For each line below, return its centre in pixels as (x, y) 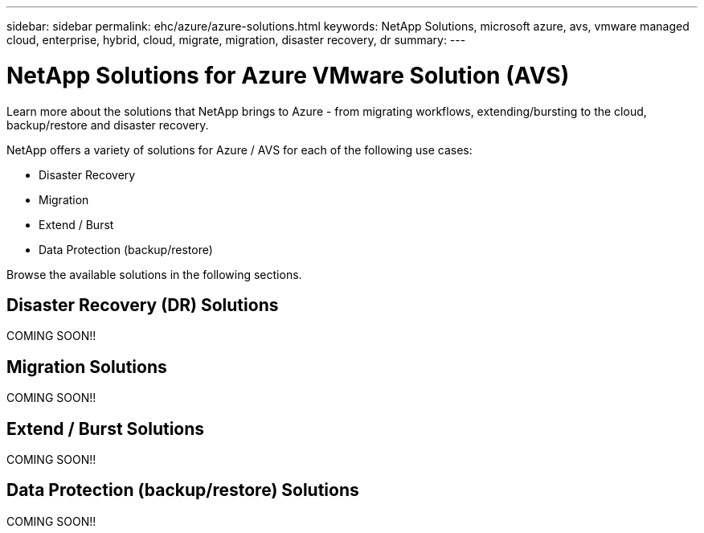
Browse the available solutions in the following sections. (154, 274)
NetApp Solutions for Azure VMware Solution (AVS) (288, 75)
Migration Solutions (87, 367)
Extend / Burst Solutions (106, 428)
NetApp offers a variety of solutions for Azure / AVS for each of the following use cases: (239, 150)
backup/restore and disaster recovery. (108, 125)
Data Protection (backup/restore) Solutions (183, 490)
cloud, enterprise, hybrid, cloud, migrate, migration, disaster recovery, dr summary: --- (236, 40)
